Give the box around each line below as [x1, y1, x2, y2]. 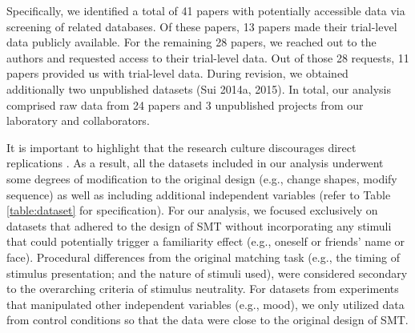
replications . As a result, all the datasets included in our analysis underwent [6, 154, 384, 171]
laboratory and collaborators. [6, 112, 150, 129]
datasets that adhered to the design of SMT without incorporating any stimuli [6, 217, 392, 234]
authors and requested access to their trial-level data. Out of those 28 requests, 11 [6, 49, 409, 66]
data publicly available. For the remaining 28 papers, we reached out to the [6, 34, 377, 50]
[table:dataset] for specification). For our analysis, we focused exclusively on [6, 202, 378, 219]
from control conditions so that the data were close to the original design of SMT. [6, 311, 409, 328]
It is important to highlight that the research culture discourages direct [6, 138, 357, 155]
